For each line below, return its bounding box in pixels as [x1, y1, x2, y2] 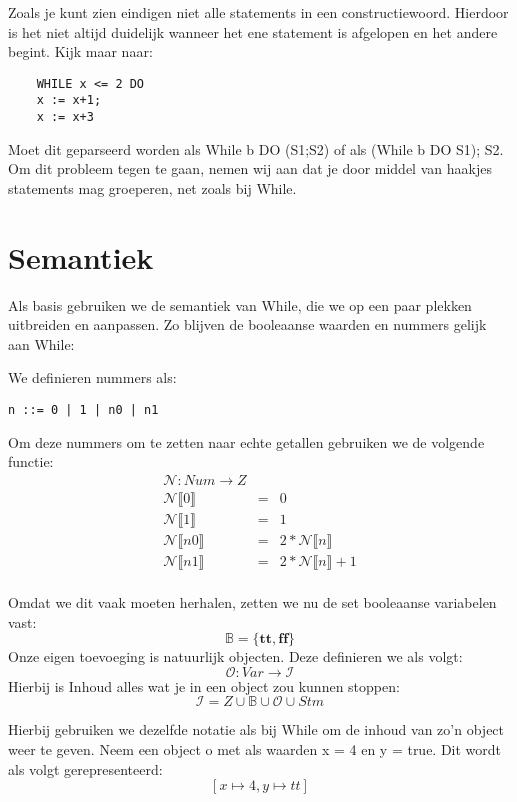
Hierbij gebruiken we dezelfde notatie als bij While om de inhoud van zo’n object [8, 719, 505, 740]
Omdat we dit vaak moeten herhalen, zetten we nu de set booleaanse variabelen [8, 592, 497, 613]
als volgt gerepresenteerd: [8, 758, 163, 779]
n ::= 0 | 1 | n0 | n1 [8, 403, 159, 418]
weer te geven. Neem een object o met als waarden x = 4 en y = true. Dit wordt [8, 739, 502, 760]
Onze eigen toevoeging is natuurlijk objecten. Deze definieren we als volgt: [8, 646, 463, 667]
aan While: [8, 333, 75, 354]
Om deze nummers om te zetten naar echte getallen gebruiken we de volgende [8, 431, 485, 452]
